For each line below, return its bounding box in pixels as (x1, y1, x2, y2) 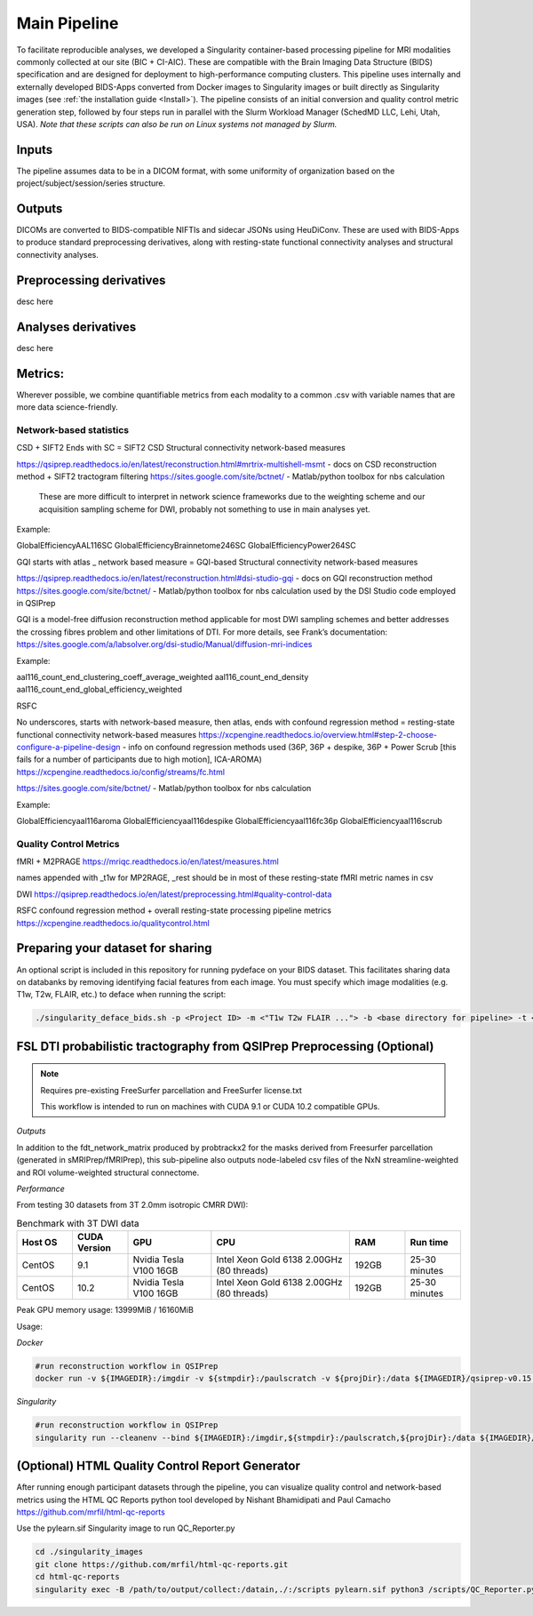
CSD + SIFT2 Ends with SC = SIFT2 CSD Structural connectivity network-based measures (16, 443, 346, 453)
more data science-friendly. (16, 401, 119, 412)
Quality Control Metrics (16, 837, 120, 850)
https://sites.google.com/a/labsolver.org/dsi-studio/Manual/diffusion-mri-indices (16, 639, 313, 650)
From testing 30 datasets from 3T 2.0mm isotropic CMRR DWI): (16, 1200, 249, 1211)
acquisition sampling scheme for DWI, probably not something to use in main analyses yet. (38, 503, 370, 515)
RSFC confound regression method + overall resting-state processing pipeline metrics (16, 905, 332, 916)
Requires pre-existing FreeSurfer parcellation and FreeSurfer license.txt (40, 1084, 302, 1095)
